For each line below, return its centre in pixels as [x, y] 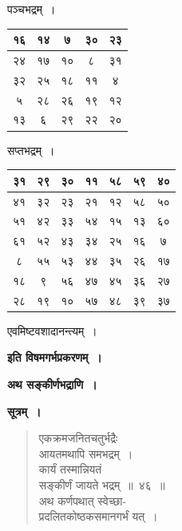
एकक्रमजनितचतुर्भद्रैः [78, 438]
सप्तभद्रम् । [31, 150]
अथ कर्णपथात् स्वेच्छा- [83, 500]
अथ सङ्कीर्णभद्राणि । [52, 384]
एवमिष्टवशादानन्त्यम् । [52, 330]
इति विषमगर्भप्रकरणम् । [55, 357]
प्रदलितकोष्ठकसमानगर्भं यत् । [98, 516]
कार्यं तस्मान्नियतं [70, 469]
